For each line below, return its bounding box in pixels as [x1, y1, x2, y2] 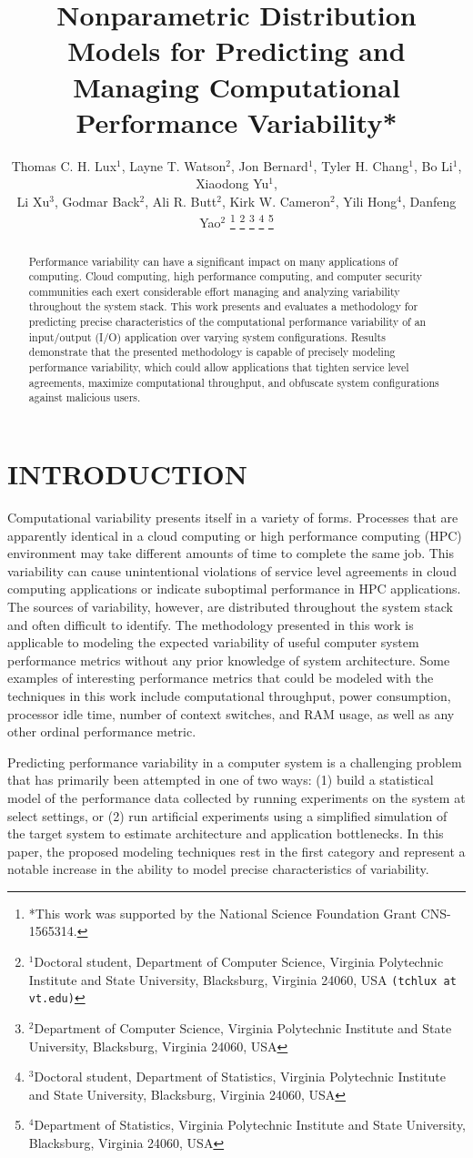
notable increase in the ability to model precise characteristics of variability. [7, 859, 429, 879]
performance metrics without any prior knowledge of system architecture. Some [7, 650, 450, 669]
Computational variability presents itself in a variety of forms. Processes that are [7, 508, 458, 527]
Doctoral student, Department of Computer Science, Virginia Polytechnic [34, 952, 444, 971]
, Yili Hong [335, 191, 398, 210]
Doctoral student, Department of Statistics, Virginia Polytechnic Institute [34, 1067, 447, 1086]
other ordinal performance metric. [7, 722, 196, 741]
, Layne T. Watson [121, 156, 226, 175]
